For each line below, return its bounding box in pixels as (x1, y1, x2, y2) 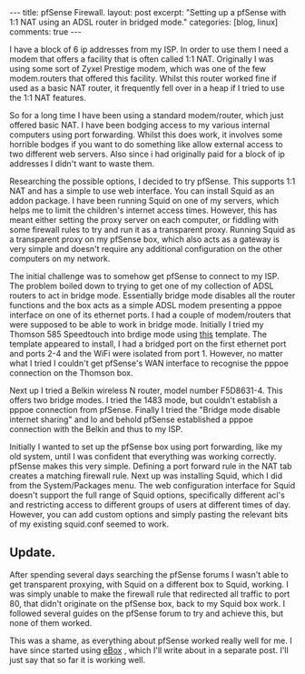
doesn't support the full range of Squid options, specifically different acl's (9, 489, 286, 500)
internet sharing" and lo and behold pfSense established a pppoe (9, 414, 254, 425)
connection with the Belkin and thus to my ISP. (9, 424, 183, 434)
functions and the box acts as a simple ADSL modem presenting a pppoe (9, 300, 282, 310)
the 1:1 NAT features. (9, 93, 86, 103)
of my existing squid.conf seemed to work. (9, 518, 170, 529)
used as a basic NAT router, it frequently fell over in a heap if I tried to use (9, 83, 285, 93)
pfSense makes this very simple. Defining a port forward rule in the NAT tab (9, 461, 292, 471)
